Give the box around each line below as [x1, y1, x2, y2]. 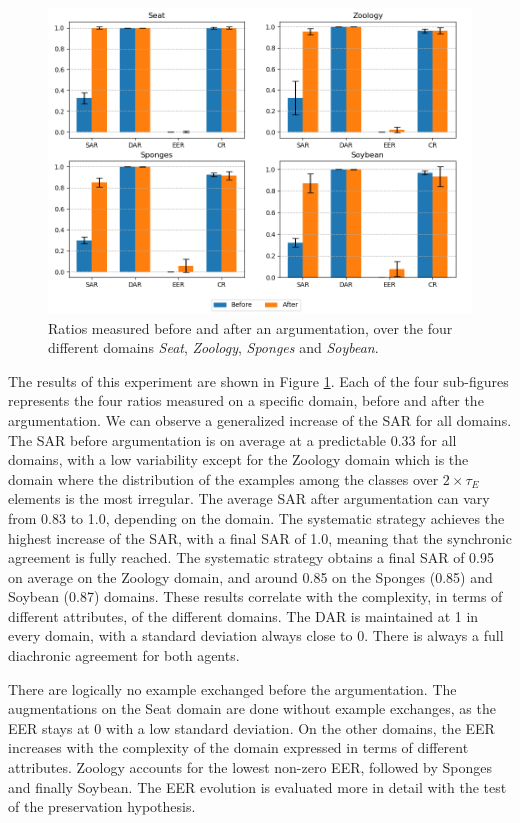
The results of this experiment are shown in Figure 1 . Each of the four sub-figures [8, 370, 509, 391]
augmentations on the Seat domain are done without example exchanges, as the [8, 698, 496, 719]
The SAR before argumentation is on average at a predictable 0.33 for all [8, 429, 457, 450]
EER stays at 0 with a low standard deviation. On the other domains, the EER [8, 717, 495, 738]
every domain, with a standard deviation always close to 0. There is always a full [8, 625, 504, 646]
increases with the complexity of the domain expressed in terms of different [8, 737, 469, 758]
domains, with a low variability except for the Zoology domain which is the [8, 449, 469, 470]
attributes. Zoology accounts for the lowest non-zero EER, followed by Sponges [8, 757, 493, 778]
